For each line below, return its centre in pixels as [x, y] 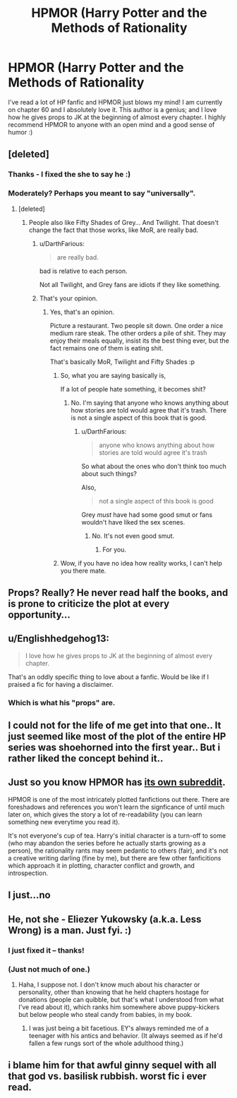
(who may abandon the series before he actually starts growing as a [107, 843]
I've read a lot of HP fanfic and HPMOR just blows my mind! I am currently [115, 102]
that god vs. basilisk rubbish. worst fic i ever [108, 1076]
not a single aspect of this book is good [156, 501]
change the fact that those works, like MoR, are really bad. [114, 230]
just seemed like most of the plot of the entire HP [117, 737]
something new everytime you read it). [64, 822]
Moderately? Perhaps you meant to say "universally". [102, 193]
